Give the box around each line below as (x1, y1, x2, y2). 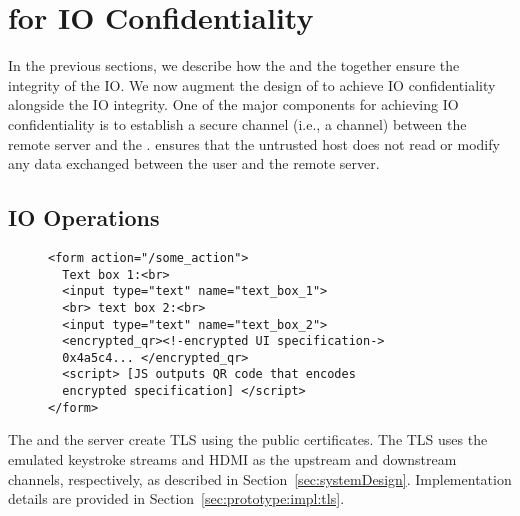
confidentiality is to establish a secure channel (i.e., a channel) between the (8, 113, 467, 134)
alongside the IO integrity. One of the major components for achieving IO (8, 94, 459, 115)
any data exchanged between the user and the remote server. (8, 153, 380, 174)
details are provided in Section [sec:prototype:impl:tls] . (8, 488, 345, 509)
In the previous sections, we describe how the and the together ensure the (8, 55, 460, 76)
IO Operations (8, 202, 160, 233)
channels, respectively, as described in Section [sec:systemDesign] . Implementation (8, 468, 512, 489)
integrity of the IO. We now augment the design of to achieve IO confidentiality (8, 74, 496, 95)
